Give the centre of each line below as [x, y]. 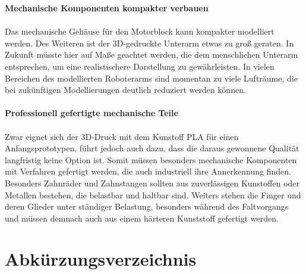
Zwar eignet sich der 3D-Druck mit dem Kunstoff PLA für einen [122, 136]
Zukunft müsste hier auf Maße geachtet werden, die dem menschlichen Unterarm [152, 55]
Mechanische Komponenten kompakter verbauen [107, 8]
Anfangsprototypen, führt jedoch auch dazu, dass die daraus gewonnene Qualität [152, 148]
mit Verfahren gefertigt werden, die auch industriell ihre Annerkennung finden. [148, 171]
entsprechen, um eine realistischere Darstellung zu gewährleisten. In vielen [140, 66]
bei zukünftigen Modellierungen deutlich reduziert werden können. [125, 90]
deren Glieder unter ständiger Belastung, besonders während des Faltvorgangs [147, 206]
